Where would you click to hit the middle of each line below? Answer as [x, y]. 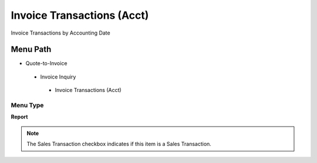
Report [19, 117]
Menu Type [27, 105]
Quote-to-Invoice [46, 63]
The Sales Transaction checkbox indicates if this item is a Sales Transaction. [119, 144]
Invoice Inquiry [58, 77]
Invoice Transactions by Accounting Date [61, 33]
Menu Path [31, 50]
